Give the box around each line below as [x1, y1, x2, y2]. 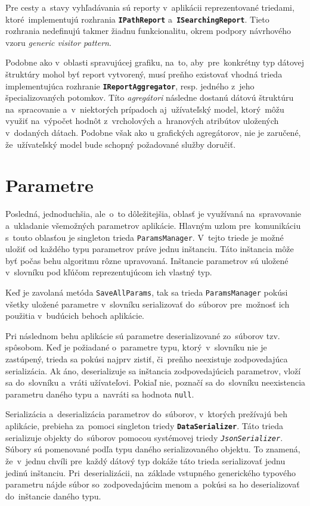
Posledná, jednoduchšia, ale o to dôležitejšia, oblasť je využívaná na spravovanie [5, 207, 302, 220]
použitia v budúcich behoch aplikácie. [5, 309, 144, 322]
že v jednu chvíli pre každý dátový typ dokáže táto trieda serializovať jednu [5, 454, 286, 467]
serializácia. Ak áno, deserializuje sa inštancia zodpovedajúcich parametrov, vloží [5, 364, 301, 377]
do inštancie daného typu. [5, 489, 101, 502]
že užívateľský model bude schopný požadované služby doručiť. [5, 138, 236, 150]
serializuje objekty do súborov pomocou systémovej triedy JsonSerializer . [5, 431, 283, 443]
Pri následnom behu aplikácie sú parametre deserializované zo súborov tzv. [5, 329, 280, 342]
